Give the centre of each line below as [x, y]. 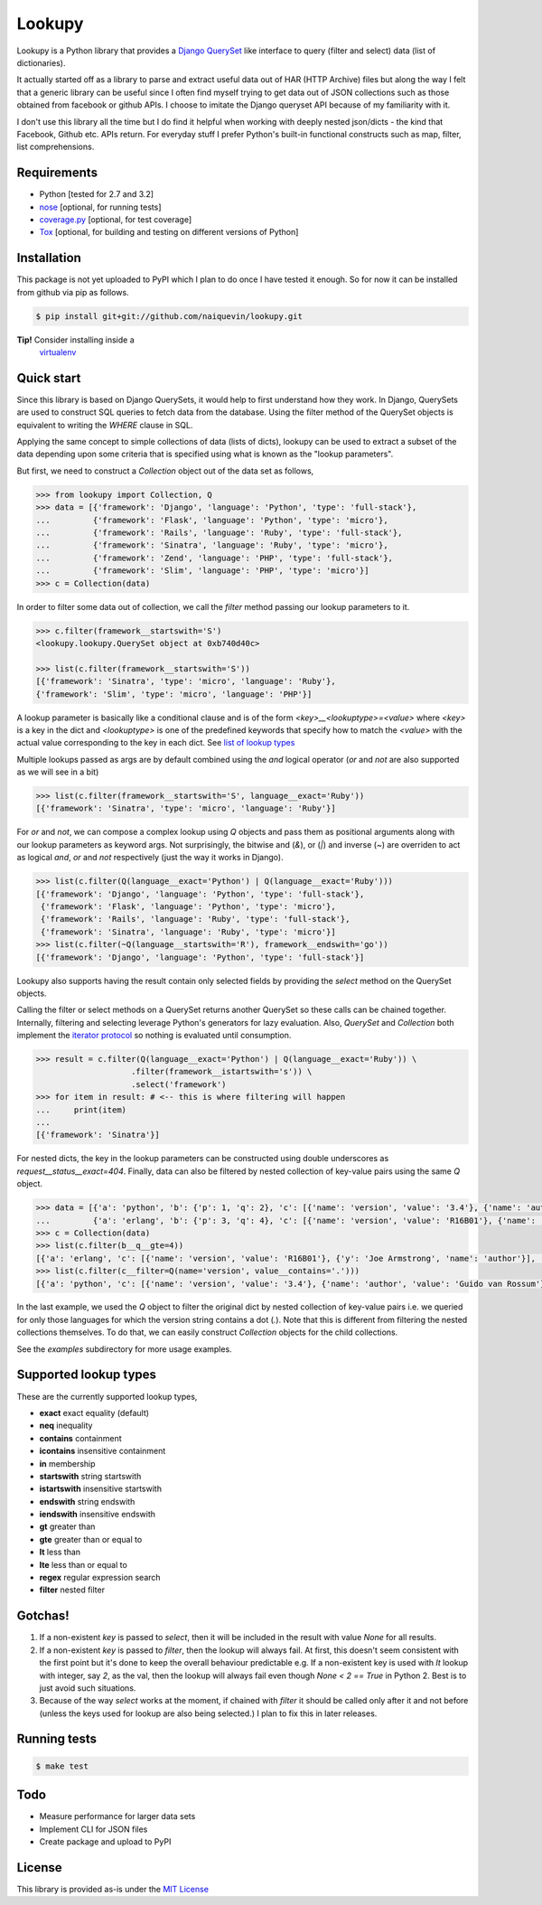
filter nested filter [72, 1590]
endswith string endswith [87, 1501]
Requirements [57, 173]
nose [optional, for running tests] [100, 207]
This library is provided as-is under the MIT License [113, 1889]
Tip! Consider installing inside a [75, 340]
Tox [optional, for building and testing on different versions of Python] [169, 232]
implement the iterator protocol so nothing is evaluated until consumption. [154, 1036]
